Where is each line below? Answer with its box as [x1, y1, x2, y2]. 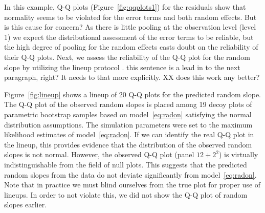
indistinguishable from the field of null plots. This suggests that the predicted [4, 159, 247, 169]
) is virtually [218, 149, 258, 160]
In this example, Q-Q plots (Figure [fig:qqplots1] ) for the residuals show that [4, 2, 246, 12]
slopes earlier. [4, 199, 47, 210]
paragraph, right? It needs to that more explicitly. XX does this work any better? [4, 72, 260, 82]
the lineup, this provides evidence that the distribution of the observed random [4, 139, 252, 150]
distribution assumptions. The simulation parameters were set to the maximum [4, 119, 253, 130]
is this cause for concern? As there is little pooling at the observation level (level [4, 22, 256, 32]
